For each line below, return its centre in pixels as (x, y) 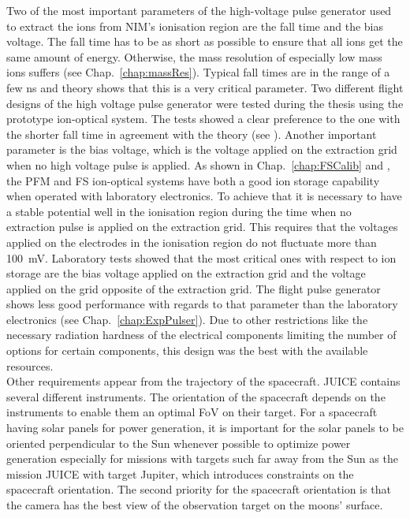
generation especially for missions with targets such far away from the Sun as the (202, 458)
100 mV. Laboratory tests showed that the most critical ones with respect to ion (201, 257)
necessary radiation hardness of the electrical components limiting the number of (201, 335)
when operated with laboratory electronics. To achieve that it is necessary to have (204, 196)
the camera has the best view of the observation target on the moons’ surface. (195, 505)
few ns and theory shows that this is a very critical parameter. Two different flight (205, 87)
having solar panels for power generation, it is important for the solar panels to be (205, 428)
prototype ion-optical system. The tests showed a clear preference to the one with (203, 119)
